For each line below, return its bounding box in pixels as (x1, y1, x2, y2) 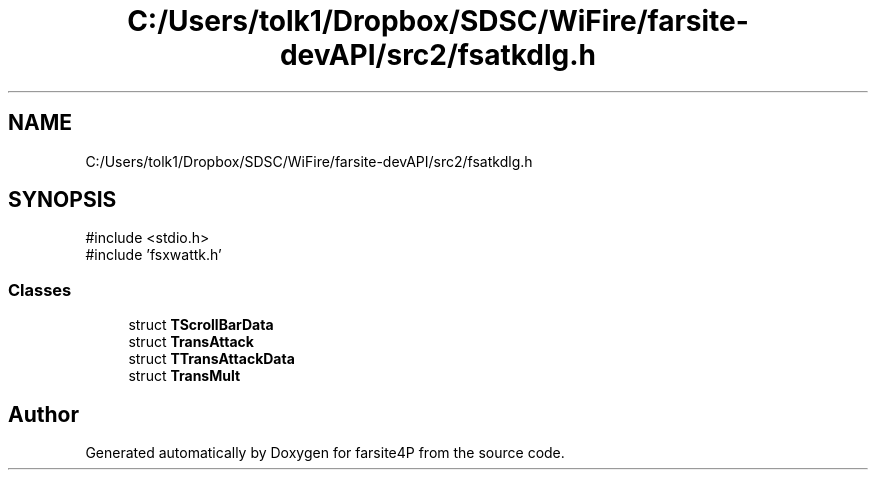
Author (8, 401, 79, 427)
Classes (8, 279, 72, 300)
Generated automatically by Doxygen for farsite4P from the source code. (85, 444, 565, 462)
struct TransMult (128, 367, 241, 385)
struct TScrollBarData (128, 316, 274, 334)
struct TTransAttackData (128, 350, 295, 368)
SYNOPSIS (8, 187, 117, 213)
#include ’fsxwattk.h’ (85, 246, 222, 264)
